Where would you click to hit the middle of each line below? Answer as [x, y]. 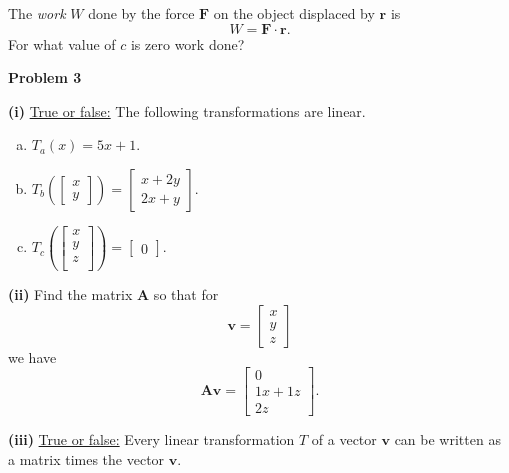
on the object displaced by [294, 13]
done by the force [141, 13]
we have [32, 356]
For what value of [62, 43]
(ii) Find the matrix [70, 294]
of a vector [344, 439]
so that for [186, 294]
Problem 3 [45, 77]
